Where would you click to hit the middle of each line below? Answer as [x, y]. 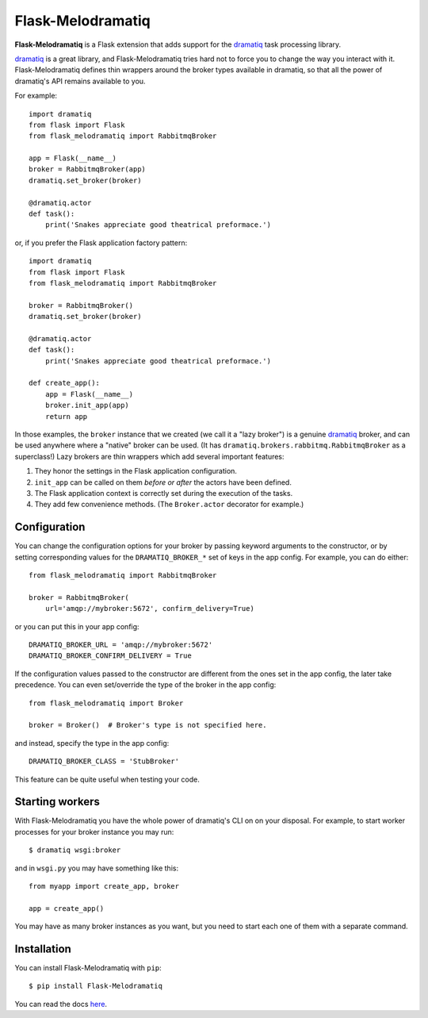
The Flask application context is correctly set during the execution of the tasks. [164, 493]
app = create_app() [67, 908]
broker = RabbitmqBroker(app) [88, 169]
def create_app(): [65, 383]
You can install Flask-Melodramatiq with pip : [88, 968]
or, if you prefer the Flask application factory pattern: [101, 243]
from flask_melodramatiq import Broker [106, 703]
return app [66, 416]
